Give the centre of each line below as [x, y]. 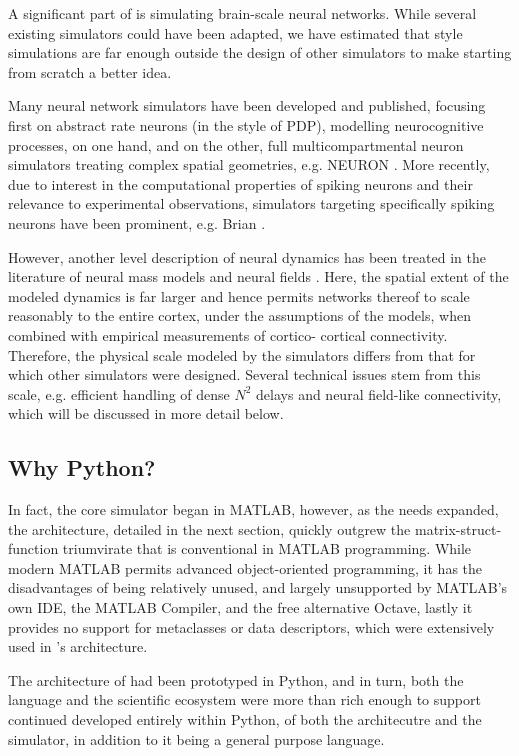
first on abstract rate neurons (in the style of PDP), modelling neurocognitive [246, 124]
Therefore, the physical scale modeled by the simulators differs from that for [242, 354]
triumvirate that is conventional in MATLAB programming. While [267, 548]
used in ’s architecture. [78, 646]
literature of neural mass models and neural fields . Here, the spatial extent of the [258, 276]
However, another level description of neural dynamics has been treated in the [247, 256]
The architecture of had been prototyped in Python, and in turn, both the [236, 679]
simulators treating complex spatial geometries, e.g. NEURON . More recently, [249, 164]
